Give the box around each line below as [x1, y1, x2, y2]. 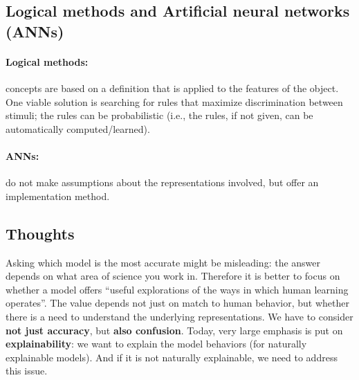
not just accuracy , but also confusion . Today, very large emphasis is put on [6, 323, 343, 337]
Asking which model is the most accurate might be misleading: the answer [6, 255, 321, 269]
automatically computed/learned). [6, 121, 150, 136]
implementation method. [6, 188, 110, 203]
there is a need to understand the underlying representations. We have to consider [6, 309, 353, 323]
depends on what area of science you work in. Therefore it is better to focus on [6, 269, 340, 283]
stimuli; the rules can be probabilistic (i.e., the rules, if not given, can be [6, 108, 313, 123]
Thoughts [6, 222, 75, 244]
